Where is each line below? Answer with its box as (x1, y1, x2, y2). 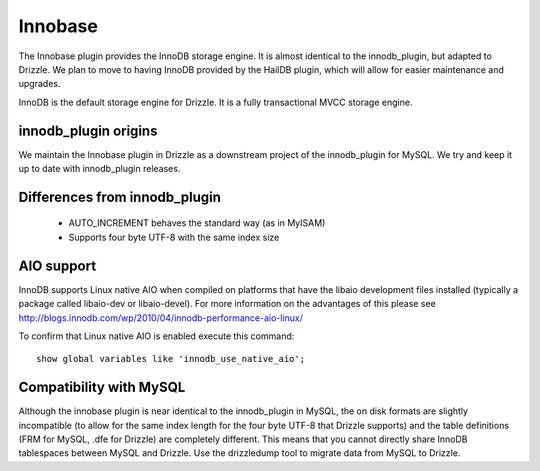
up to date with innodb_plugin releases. (18, 163, 181, 175)
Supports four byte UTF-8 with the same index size (68, 231, 280, 243)
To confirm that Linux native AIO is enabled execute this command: (18, 330, 295, 342)
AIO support (18, 257, 97, 274)
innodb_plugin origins (18, 122, 158, 139)
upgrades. (18, 78, 61, 90)
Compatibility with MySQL (18, 379, 186, 396)
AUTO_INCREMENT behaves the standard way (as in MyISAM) (68, 217, 326, 229)
